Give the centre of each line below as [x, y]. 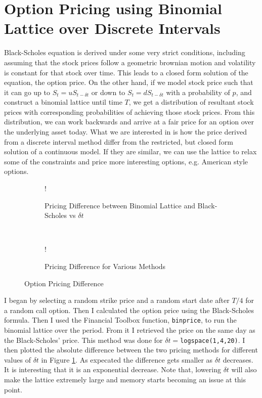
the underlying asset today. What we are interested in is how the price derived [125, 132]
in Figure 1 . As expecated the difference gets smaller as [127, 359]
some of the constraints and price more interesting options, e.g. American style [126, 161]
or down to [108, 92]
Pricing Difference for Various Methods [105, 266]
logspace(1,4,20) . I [213, 340]
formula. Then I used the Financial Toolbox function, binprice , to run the [120, 320]
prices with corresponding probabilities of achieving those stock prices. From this [129, 112]
